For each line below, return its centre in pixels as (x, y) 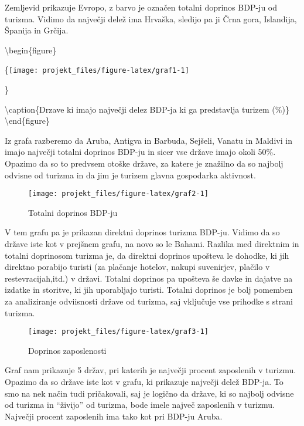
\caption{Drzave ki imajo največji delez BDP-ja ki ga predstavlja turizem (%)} (147, 109)
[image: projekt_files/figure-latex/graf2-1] (118, 194)
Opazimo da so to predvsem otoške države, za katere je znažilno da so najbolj (144, 163)
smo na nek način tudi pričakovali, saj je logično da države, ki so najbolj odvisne (149, 393)
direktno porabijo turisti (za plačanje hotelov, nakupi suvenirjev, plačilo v (137, 267)
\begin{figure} (31, 50)
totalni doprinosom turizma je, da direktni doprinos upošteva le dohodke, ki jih (147, 255)
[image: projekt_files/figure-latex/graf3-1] (118, 332)
